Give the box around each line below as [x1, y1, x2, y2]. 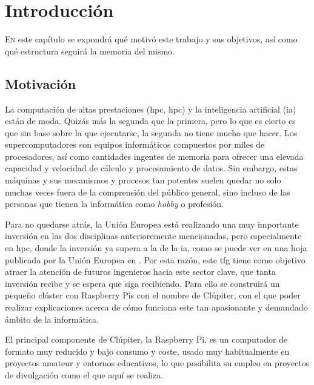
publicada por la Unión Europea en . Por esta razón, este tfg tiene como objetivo [5, 253, 306, 266]
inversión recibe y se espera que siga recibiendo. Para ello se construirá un [5, 277, 280, 289]
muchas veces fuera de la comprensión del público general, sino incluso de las [5, 185, 290, 198]
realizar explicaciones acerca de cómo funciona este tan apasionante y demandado [5, 301, 308, 314]
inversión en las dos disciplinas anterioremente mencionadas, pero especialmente [5, 229, 302, 242]
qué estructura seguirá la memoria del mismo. [5, 44, 175, 57]
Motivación [5, 74, 76, 93]
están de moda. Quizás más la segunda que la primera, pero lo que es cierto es [5, 114, 296, 127]
